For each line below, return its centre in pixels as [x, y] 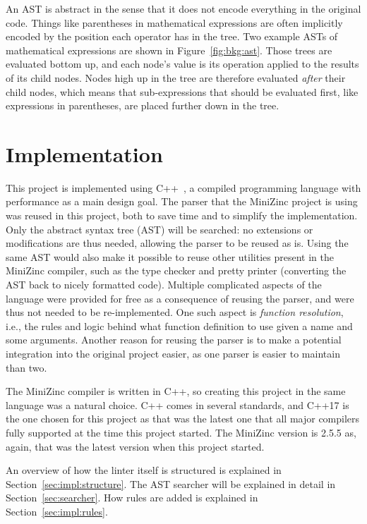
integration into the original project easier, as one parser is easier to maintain [173, 353]
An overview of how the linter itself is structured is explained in [144, 470]
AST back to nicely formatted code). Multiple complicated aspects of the [164, 285]
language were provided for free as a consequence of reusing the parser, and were [180, 298]
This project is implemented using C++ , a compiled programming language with [183, 187]
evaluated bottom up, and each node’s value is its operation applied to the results [182, 64]
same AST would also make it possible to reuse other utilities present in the [170, 256]
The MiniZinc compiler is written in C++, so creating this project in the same [176, 391]
